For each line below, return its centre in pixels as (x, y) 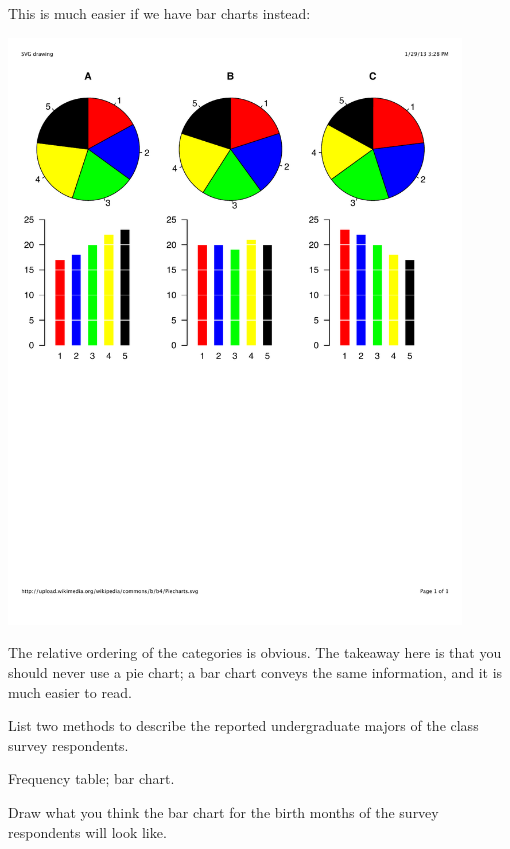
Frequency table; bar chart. (91, 778)
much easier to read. (70, 691)
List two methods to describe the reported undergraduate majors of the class (243, 725)
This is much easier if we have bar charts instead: (159, 13)
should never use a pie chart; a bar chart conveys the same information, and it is (255, 671)
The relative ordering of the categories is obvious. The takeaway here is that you (255, 652)
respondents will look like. (87, 831)
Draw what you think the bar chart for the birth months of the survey (223, 811)
